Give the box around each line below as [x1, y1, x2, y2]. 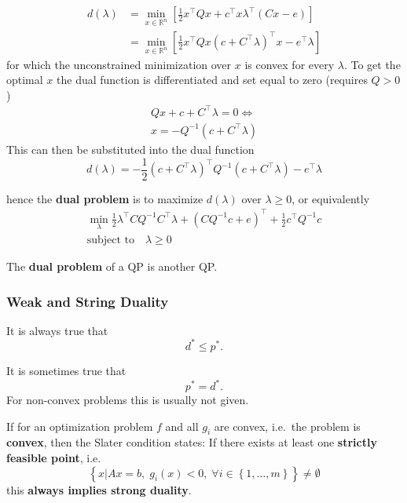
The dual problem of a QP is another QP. [6, 258, 218, 274]
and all [165, 417, 199, 434]
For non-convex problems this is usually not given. [6, 392, 249, 407]
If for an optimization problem [6, 417, 153, 434]
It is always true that [6, 322, 108, 338]
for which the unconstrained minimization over [6, 56, 232, 72]
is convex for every [244, 56, 335, 72]
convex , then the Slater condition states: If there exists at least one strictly [6, 434, 377, 450]
